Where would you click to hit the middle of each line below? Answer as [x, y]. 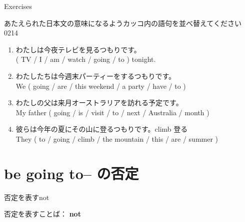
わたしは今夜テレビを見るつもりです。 [78, 49]
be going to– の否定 [71, 173]
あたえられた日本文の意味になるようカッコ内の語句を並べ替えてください [123, 23]
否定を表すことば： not [42, 214]
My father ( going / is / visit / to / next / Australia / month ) [112, 112]
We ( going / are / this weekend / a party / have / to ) [101, 86]
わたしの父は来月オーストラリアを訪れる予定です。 [99, 103]
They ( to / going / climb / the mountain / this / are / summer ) [117, 138]
